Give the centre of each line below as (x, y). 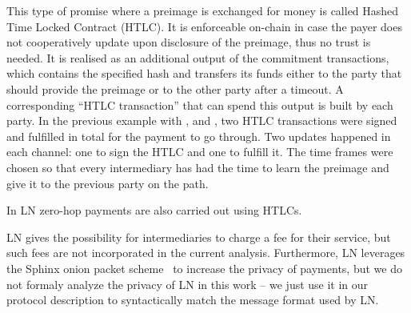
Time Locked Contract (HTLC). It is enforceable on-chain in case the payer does (204, 26)
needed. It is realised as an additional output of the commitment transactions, (198, 57)
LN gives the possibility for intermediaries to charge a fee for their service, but (199, 237)
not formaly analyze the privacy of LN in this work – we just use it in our (188, 284)
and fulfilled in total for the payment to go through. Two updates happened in (199, 136)
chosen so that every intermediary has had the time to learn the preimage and (198, 167)
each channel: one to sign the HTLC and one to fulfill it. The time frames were (200, 152)
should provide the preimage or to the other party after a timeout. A (175, 88)
